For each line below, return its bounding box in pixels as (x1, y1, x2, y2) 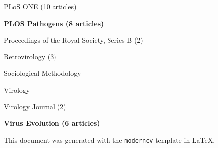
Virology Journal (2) (4, 101, 66, 111)
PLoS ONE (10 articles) (4, 1, 77, 11)
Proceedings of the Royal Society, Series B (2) (4, 35, 143, 45)
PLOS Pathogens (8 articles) (4, 18, 104, 28)
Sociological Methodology (4, 68, 81, 78)
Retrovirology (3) (4, 51, 56, 61)
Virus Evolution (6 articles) (4, 118, 100, 128)
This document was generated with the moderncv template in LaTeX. (4, 134, 215, 145)
